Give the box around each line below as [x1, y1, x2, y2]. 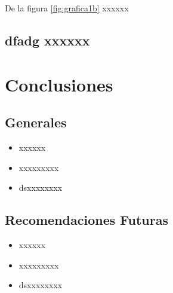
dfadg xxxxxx [5, 30, 90, 49]
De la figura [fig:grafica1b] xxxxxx [5, 2, 129, 14]
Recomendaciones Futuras [5, 210, 168, 229]
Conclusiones [5, 72, 113, 96]
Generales [5, 113, 67, 132]
